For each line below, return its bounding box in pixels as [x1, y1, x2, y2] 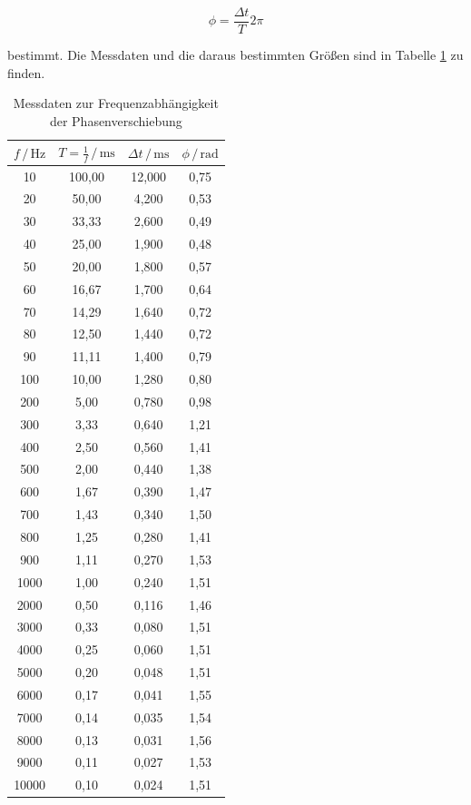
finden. [7, 63, 45, 82]
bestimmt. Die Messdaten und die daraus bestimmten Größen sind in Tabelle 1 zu [7, 45, 464, 64]
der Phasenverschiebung [49, 111, 182, 130]
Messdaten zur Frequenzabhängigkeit [13, 93, 219, 113]
